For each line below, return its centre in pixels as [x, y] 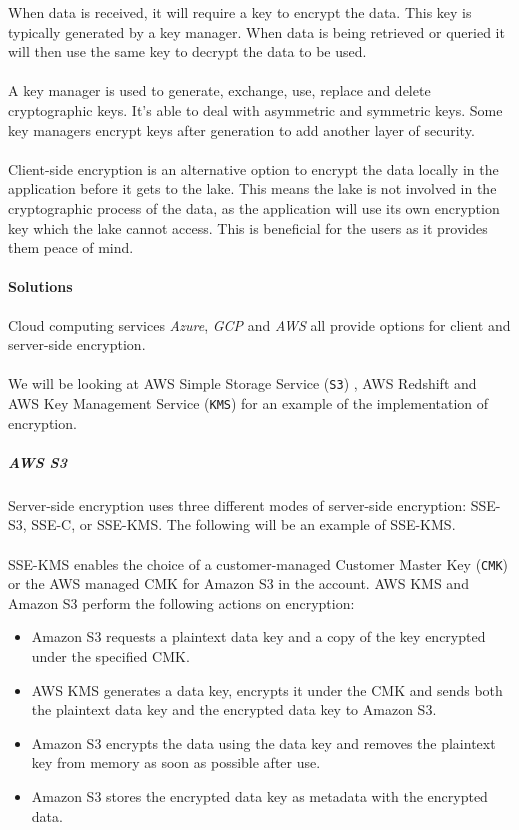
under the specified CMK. [110, 655]
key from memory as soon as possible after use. [176, 762]
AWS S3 [37, 461]
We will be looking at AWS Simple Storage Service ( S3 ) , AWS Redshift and [242, 383]
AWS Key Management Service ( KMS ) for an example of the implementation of [248, 402]
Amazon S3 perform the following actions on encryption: [181, 602]
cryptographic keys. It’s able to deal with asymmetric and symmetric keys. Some [255, 109]
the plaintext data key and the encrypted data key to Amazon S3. [234, 709]
